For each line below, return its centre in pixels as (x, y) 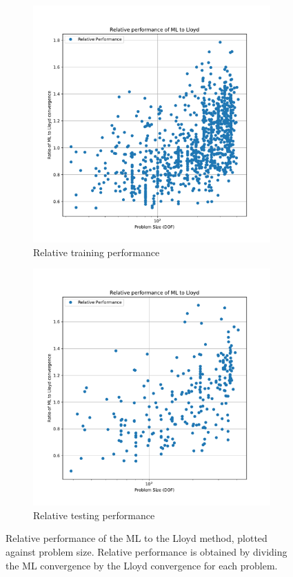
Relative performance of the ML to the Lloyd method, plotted (137, 538)
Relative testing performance (94, 515)
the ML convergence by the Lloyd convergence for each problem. (142, 565)
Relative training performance (97, 252)
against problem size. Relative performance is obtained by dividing (146, 551)
